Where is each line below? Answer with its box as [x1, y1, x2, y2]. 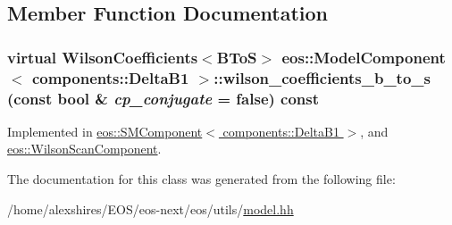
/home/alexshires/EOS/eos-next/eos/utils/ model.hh [7, 199, 294, 218]
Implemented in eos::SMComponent [7, 121, 203, 140]
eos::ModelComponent [281, 46, 446, 68]
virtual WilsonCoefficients [7, 46, 198, 68]
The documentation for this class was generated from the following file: [7, 170, 396, 188]
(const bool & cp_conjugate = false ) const [7, 87, 320, 109]
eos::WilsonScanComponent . [7, 139, 162, 158]
